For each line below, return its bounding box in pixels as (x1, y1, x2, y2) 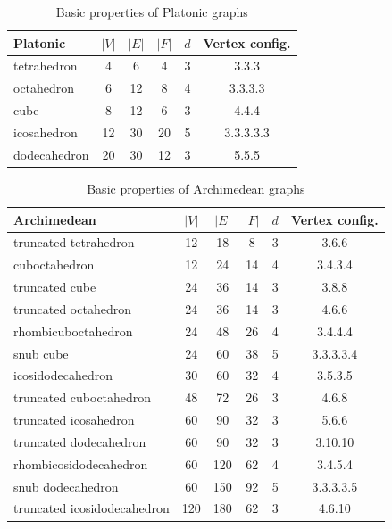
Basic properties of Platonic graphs (55, 3, 248, 21)
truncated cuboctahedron (13, 388, 152, 407)
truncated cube (13, 277, 96, 296)
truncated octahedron (13, 299, 131, 318)
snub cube (13, 343, 69, 362)
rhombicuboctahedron (13, 321, 133, 340)
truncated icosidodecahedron (13, 499, 170, 517)
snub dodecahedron (13, 476, 119, 495)
